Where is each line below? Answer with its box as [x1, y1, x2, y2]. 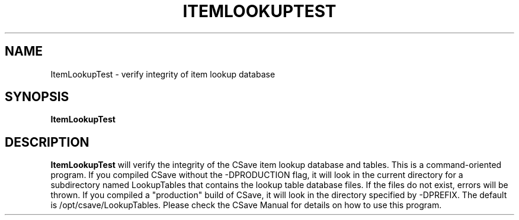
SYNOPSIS [5, 89, 69, 105]
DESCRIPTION [5, 134, 89, 150]
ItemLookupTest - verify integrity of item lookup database [50, 69, 275, 79]
